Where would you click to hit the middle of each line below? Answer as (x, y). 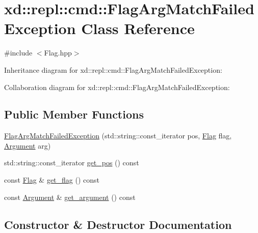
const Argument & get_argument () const (70, 197)
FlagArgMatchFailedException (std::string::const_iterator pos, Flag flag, (118, 136)
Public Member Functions (74, 114)
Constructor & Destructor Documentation (118, 224)
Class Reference (138, 28)
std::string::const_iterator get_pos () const (72, 163)
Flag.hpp (58, 53)
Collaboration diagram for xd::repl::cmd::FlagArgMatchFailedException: (117, 87)
